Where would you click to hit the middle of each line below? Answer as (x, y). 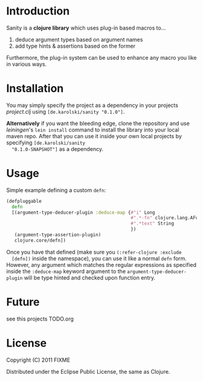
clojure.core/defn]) (40, 240)
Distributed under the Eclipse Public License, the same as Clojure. (88, 371)
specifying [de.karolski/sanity (46, 142)
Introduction (38, 11)
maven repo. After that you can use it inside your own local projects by (94, 136)
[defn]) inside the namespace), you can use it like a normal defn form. (99, 258)
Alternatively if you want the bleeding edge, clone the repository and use (98, 123)
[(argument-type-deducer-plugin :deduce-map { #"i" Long (83, 213)
